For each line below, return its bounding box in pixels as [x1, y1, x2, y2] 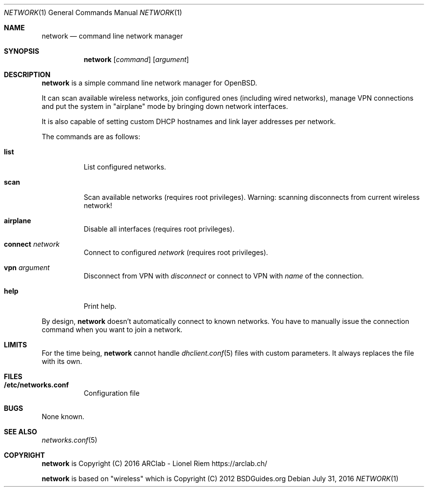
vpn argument [4, 263, 50, 272]
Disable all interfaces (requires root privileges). [84, 225, 235, 233]
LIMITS [4, 341, 27, 349]
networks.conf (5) [42, 436, 98, 444]
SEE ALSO [4, 427, 37, 436]
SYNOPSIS [4, 47, 40, 55]
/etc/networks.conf [4, 381, 69, 389]
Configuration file [84, 389, 140, 397]
